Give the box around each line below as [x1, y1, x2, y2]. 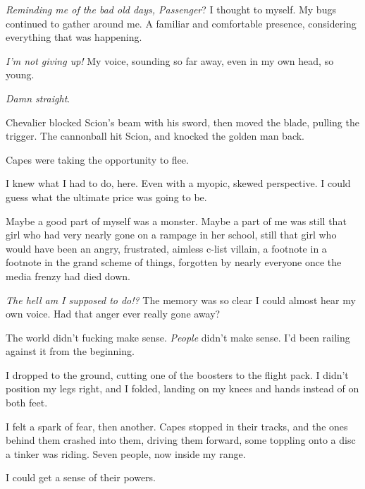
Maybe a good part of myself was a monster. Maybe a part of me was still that [6, 213, 347, 228]
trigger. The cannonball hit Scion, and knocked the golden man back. [6, 128, 305, 143]
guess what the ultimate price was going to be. [6, 189, 207, 204]
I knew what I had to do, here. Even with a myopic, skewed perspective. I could [6, 176, 351, 191]
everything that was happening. [6, 30, 142, 44]
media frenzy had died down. [6, 268, 131, 283]
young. [6, 67, 35, 82]
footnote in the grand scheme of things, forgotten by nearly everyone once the [6, 255, 342, 270]
